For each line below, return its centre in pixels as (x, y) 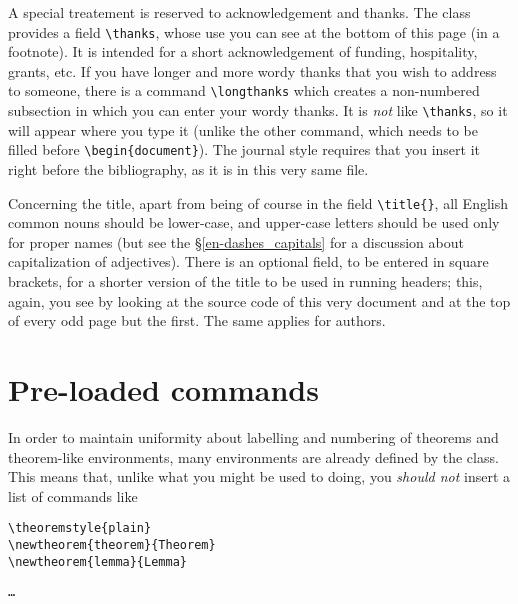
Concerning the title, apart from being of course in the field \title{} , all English (258, 202)
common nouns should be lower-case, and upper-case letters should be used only (254, 222)
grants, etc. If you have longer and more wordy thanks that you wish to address (252, 70)
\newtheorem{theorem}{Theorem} (112, 544)
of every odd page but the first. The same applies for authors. (197, 320)
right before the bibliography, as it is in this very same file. (188, 169)
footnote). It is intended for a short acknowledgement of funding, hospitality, (243, 51)
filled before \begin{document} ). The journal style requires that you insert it (244, 149)
